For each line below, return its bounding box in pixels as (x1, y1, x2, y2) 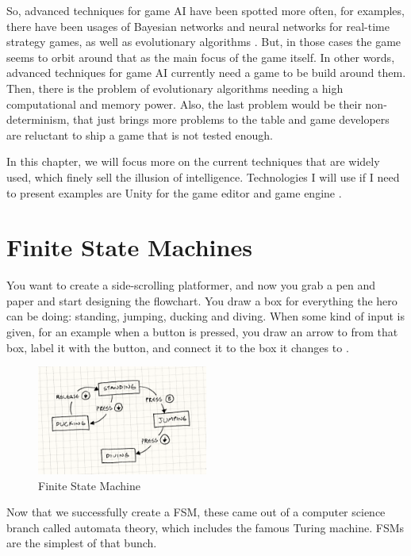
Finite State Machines (6, 231, 252, 263)
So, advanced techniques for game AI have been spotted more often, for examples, (6, 2, 405, 18)
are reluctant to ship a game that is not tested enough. (6, 126, 273, 143)
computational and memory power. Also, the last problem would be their (6, 95, 362, 112)
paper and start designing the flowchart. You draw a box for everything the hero (6, 292, 398, 309)
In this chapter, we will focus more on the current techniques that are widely (6, 153, 380, 170)
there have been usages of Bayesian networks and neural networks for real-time (6, 17, 390, 34)
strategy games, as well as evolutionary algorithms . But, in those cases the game (6, 33, 401, 50)
